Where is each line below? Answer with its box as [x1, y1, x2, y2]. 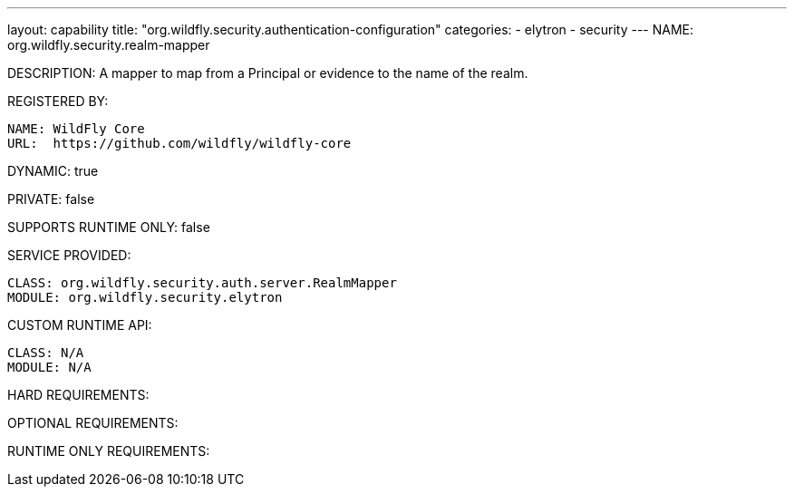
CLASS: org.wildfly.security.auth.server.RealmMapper [7, 276, 397, 290]
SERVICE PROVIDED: [7, 247, 131, 263]
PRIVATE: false [7, 191, 95, 207]
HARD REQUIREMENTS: [7, 387, 150, 402]
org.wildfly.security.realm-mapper [7, 37, 210, 53]
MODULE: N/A [7, 360, 92, 374]
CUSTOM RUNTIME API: [7, 317, 152, 333]
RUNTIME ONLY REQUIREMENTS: [7, 443, 210, 459]
